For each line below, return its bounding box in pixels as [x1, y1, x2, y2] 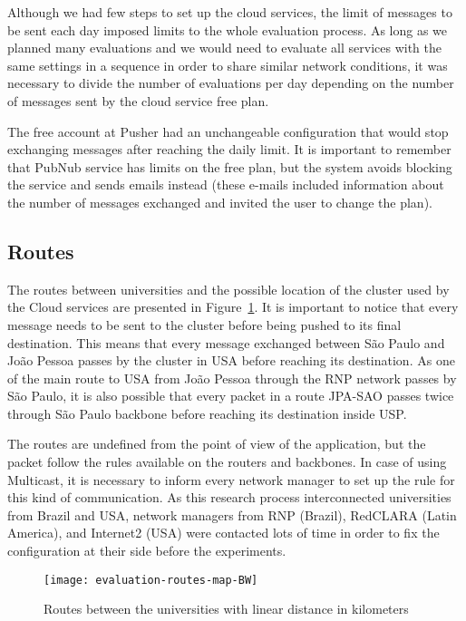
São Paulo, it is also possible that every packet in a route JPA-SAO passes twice [7, 386, 454, 405]
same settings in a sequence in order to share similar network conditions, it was [7, 55, 448, 74]
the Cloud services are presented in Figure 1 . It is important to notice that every [7, 297, 459, 316]
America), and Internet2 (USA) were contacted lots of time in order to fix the [7, 523, 440, 542]
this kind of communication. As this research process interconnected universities [7, 488, 451, 507]
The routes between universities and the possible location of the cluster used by [7, 279, 450, 298]
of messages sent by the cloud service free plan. [7, 91, 269, 110]
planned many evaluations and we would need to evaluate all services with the [7, 38, 442, 57]
